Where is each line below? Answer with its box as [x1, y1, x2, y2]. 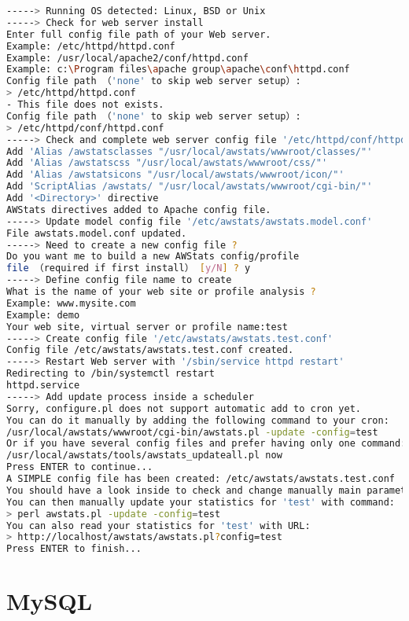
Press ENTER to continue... [6, 461, 153, 473]
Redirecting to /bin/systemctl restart [6, 368, 215, 380]
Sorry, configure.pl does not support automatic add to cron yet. [6, 402, 362, 414]
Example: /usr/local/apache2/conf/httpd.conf [6, 52, 249, 64]
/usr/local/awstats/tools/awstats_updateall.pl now [6, 450, 282, 461]
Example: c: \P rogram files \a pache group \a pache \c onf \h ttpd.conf [6, 64, 350, 75]
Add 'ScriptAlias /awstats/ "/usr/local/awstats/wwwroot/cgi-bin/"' [6, 181, 373, 193]
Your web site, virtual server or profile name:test [6, 321, 288, 333]
